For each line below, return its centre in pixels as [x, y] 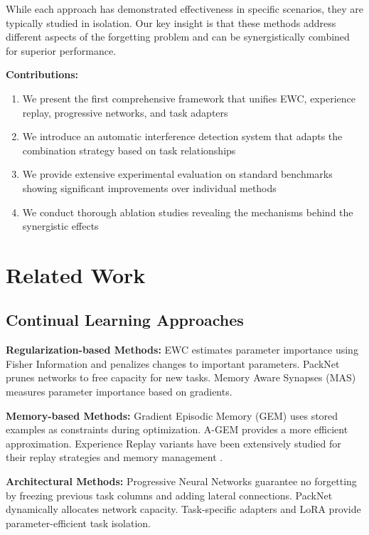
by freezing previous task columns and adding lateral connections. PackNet [169, 495]
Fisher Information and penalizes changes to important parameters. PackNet [173, 363]
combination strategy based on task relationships [129, 150]
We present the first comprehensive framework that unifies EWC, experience [189, 98]
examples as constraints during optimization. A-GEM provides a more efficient [177, 429]
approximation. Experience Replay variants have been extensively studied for [173, 443]
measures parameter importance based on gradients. [119, 392]
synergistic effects [60, 226]
